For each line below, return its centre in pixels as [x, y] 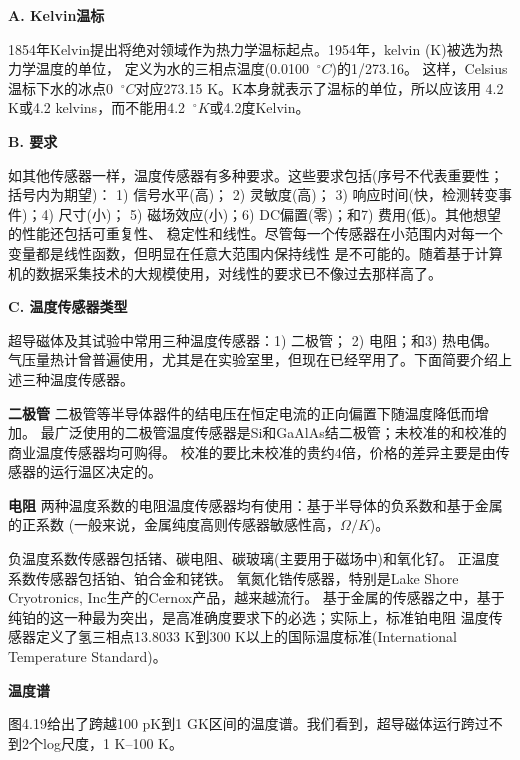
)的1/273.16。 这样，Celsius [419, 68]
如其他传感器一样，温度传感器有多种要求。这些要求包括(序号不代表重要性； [256, 174]
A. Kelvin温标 [56, 15]
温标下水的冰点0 [60, 87]
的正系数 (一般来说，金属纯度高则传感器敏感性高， [174, 524]
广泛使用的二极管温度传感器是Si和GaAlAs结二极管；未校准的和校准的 [280, 432]
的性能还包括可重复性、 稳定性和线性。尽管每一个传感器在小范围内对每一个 [255, 233]
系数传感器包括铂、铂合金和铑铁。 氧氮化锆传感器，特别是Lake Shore [233, 577]
